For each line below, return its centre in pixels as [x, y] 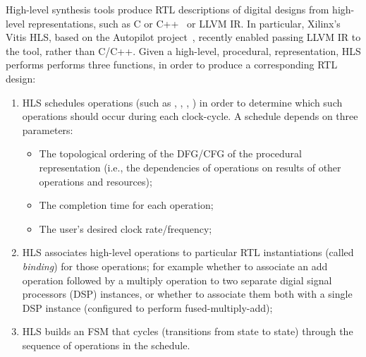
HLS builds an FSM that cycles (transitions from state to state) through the [188, 331]
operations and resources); [96, 181]
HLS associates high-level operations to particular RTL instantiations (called [188, 252]
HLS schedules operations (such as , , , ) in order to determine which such [182, 102]
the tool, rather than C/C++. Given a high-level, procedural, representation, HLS [183, 50]
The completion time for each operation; [126, 205]
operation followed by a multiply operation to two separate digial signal [177, 280]
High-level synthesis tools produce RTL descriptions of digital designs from [167, 9]
